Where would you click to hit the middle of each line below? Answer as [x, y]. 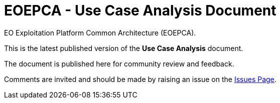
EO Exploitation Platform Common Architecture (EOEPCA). [100, 32]
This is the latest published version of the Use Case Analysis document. [124, 48]
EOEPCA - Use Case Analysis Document [140, 10]
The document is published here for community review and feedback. [119, 63]
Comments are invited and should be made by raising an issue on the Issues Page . [140, 79]
